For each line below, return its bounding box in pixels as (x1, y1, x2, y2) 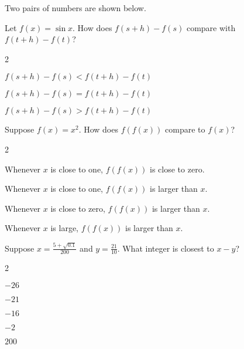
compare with (186, 21, 236, 33)
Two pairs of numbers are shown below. (5, 2, 146, 13)
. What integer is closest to (117, 242, 214, 254)
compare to (165, 123, 205, 135)
